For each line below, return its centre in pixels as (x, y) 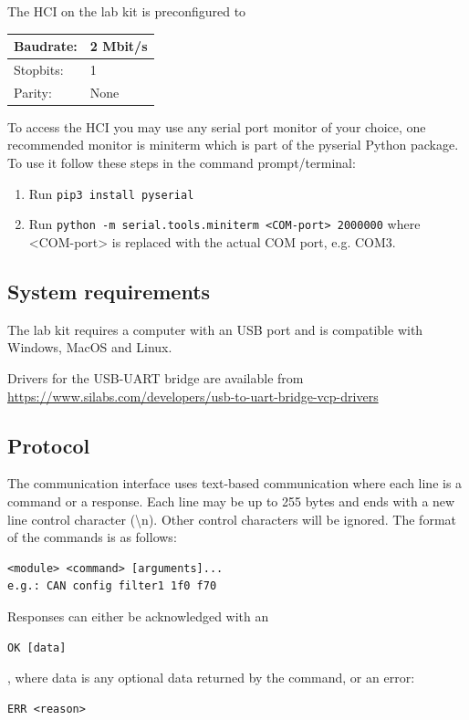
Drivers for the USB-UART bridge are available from (156, 377)
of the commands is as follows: (92, 537)
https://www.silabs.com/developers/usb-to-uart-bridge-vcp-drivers (193, 396)
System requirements (109, 291)
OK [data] (37, 647)
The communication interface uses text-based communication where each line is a (235, 483)
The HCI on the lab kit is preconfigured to (127, 11)
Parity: (33, 92)
